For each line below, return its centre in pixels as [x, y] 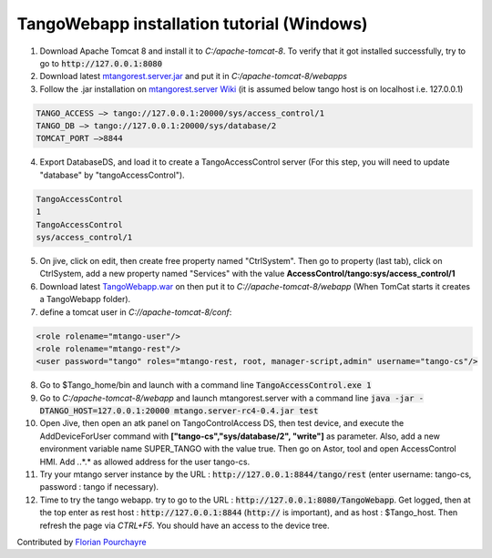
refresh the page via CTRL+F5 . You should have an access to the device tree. [184, 525]
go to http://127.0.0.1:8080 [101, 63]
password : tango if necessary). [99, 487]
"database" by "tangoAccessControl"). [113, 175]
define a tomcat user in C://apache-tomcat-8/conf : [136, 312]
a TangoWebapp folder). [85, 299]
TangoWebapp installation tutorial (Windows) [192, 24]
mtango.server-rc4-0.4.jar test [246, 411]
